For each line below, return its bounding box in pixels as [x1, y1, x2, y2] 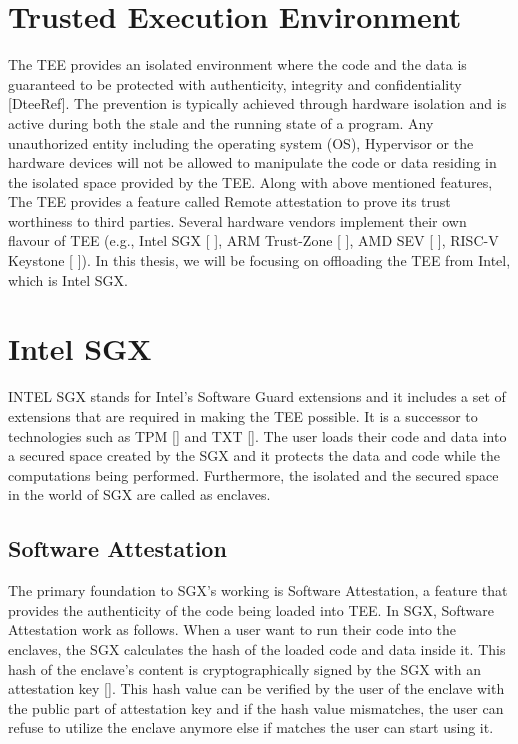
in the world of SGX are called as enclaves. [8, 484, 271, 505]
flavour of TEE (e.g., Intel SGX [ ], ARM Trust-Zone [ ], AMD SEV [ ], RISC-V [8, 230, 499, 251]
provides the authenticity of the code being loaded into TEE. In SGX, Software [8, 599, 495, 620]
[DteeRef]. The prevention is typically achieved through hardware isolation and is [8, 93, 507, 114]
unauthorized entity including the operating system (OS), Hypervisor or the [8, 132, 474, 153]
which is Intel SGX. [8, 269, 128, 290]
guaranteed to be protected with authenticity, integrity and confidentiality [8, 73, 462, 94]
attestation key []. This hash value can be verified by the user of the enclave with [8, 678, 505, 699]
